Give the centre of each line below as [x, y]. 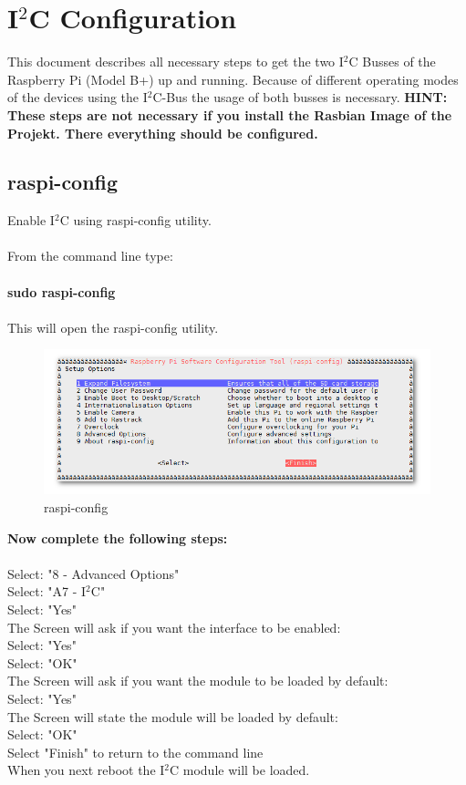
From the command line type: [90, 256]
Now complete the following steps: [118, 537]
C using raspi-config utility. [135, 220]
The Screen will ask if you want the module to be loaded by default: [198, 681]
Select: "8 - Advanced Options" [93, 573]
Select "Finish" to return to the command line [135, 752]
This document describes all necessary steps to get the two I [176, 62]
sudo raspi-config [62, 291]
